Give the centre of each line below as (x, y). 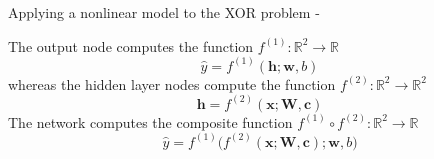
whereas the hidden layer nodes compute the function (172, 83)
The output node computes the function (131, 45)
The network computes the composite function (150, 121)
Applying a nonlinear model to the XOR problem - (164, 12)
